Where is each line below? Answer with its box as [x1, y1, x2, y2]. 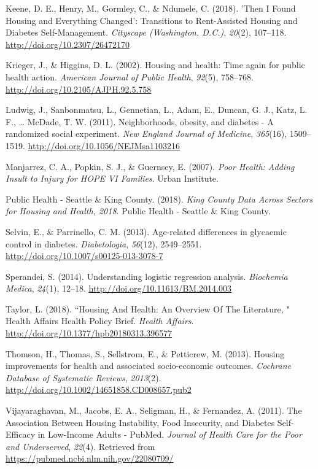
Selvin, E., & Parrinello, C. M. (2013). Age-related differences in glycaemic [6, 225, 287, 238]
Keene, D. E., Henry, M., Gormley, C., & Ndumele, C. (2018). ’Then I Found [6, 2, 296, 14]
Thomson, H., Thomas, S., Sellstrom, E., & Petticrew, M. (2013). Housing [6, 347, 285, 360]
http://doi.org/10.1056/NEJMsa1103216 [28, 139, 180, 152]
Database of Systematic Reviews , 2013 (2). [6, 371, 161, 384]
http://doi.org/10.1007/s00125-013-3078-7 [6, 249, 163, 262]
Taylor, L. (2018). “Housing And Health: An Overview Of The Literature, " [6, 302, 290, 315]
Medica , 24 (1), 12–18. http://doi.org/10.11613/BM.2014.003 [6, 282, 231, 295]
